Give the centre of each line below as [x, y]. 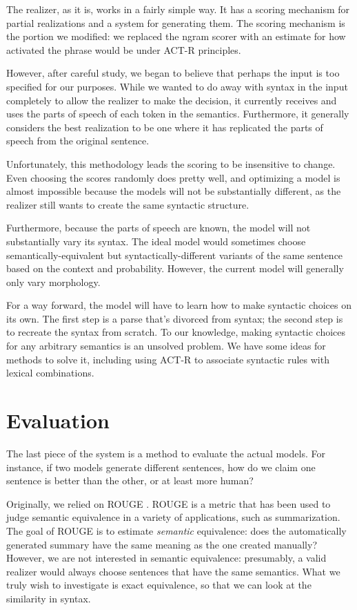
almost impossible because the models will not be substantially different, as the [174, 191]
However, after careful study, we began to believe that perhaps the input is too [173, 73]
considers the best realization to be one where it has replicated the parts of [165, 127]
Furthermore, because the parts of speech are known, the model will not [159, 228]
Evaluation [58, 420]
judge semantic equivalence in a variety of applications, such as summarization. [173, 517]
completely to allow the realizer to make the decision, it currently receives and [172, 100]
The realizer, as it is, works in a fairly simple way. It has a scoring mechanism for [178, 9]
